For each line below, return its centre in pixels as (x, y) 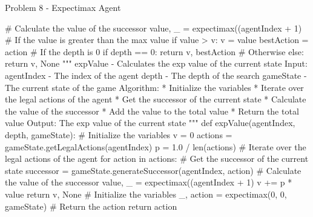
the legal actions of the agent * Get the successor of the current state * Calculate (156, 99)
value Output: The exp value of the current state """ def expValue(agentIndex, (150, 123)
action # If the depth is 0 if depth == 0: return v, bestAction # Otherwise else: (154, 51)
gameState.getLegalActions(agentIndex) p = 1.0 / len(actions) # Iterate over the (156, 146)
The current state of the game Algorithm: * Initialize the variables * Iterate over (154, 87)
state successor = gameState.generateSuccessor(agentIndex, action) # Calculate (153, 170)
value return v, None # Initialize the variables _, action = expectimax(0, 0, (146, 194)
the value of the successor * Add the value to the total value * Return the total (152, 111)
